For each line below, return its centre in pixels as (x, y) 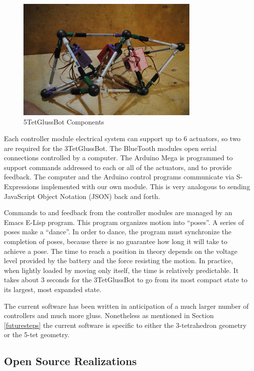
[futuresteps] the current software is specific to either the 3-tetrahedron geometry (125, 325)
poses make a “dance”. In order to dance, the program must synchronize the (118, 232)
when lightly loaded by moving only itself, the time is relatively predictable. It (121, 270)
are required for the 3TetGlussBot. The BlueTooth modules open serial (110, 148)
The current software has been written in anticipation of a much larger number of (127, 306)
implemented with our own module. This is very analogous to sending (146, 186)
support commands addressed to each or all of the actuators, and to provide (118, 167)
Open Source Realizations (70, 361)
